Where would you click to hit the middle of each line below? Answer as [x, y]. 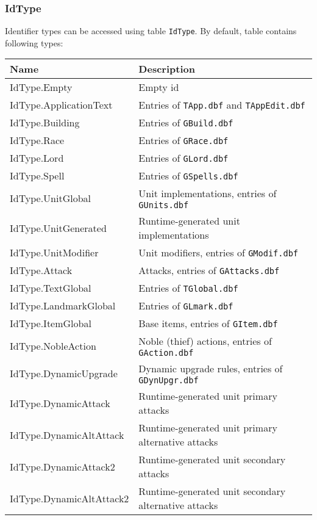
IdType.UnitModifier [54, 253]
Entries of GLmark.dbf [186, 306]
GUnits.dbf [164, 205]
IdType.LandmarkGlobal [63, 306]
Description [167, 69]
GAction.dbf [166, 353]
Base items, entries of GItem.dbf [208, 323]
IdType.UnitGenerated [58, 228]
